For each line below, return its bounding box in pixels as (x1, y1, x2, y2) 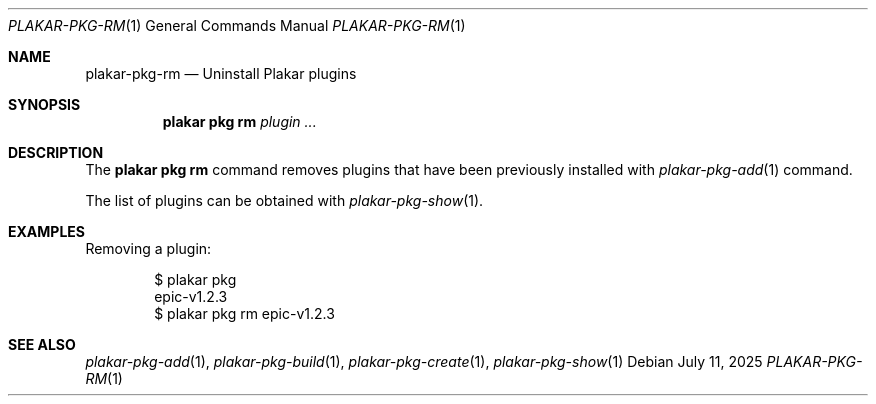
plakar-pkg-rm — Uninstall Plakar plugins (85, 65, 357, 82)
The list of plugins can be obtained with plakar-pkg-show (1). (85, 192, 484, 209)
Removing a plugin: (85, 240, 212, 257)
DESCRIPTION (8, 144, 104, 161)
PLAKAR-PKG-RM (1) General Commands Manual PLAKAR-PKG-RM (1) (8, 17, 466, 34)
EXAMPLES (8, 223, 85, 240)
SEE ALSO (8, 336, 76, 353)
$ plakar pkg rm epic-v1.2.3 (154, 305, 335, 322)
